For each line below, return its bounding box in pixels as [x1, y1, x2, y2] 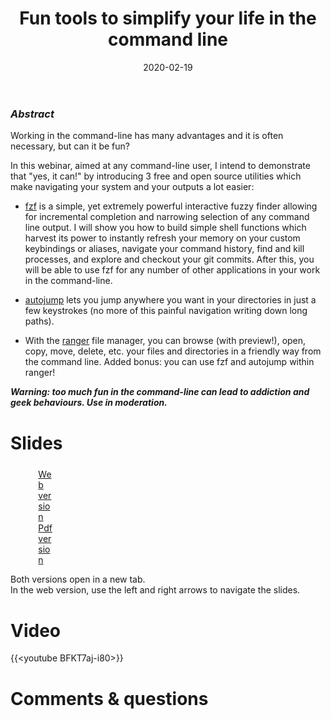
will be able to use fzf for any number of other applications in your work [24, 264, 321, 276]
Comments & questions [10, 687, 209, 710]
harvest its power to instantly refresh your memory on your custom [24, 232, 301, 244]
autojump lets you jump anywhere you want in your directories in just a [24, 294, 317, 306]
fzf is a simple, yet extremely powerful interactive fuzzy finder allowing [24, 200, 318, 212]
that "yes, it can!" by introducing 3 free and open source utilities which [10, 170, 302, 182]
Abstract [10, 107, 55, 121]
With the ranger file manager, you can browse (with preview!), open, [24, 335, 307, 347]
